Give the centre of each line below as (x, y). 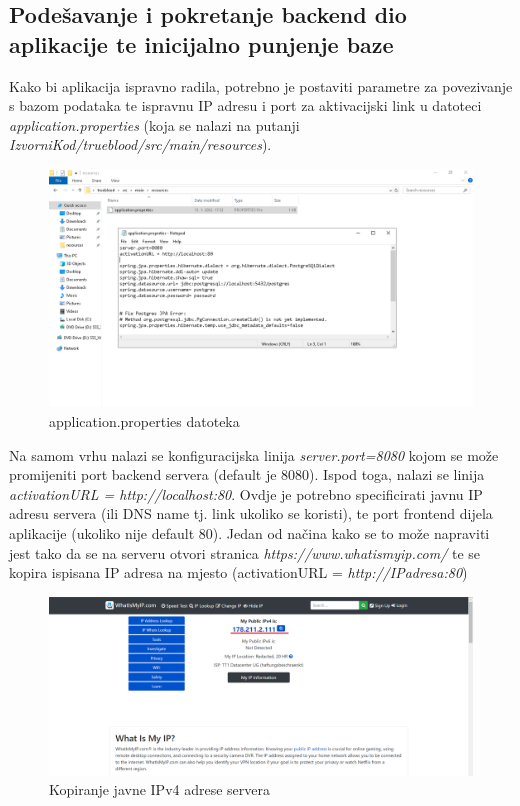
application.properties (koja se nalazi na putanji (154, 124)
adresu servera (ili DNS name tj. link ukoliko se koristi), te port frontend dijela (251, 513)
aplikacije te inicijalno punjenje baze (201, 43)
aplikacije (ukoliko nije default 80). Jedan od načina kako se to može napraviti (249, 533)
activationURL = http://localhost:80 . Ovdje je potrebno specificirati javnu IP (246, 493)
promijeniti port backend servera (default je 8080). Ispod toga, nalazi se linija (247, 474)
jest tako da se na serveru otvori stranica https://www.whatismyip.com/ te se (244, 552)
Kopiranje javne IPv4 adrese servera (160, 789)
